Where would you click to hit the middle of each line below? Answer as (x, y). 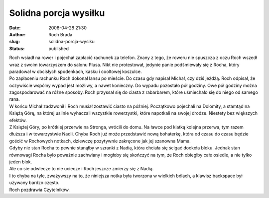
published (59, 48)
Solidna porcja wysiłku (57, 13)
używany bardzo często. (34, 183)
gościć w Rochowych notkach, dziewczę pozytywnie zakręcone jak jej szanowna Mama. (100, 141)
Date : (15, 28)
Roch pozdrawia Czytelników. (39, 190)
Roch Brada (61, 34)
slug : (14, 42)
